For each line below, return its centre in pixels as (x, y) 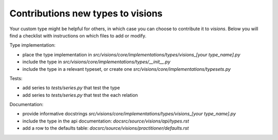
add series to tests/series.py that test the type (71, 88)
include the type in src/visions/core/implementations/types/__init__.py (97, 62)
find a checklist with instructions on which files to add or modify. (78, 35)
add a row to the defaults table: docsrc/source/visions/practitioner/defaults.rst (106, 128)
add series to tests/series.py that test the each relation (80, 95)
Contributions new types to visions (86, 13)
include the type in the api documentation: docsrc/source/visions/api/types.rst (106, 121)
